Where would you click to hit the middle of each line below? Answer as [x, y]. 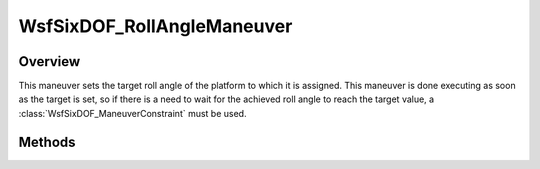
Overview [49, 61]
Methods [47, 141]
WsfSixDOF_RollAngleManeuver [155, 26]
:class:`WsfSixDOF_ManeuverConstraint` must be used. [132, 113]
